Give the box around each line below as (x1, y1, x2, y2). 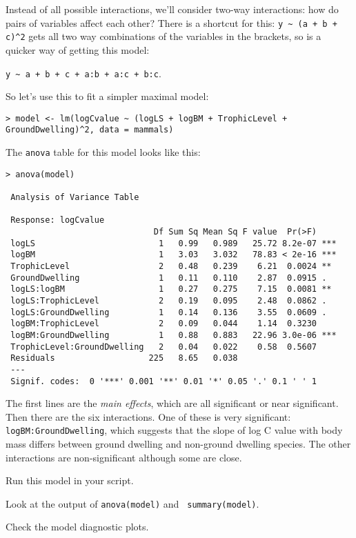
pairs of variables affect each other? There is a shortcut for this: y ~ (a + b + (6, 15, 337, 30)
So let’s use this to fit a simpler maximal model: (6, 89, 209, 103)
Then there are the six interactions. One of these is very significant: (6, 409, 291, 424)
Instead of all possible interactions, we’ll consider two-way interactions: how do (6, 2, 339, 16)
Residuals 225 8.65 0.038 (10, 353, 238, 363)
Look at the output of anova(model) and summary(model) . (6, 496, 259, 510)
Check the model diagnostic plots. (6, 519, 149, 534)
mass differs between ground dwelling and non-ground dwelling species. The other (6, 437, 351, 451)
